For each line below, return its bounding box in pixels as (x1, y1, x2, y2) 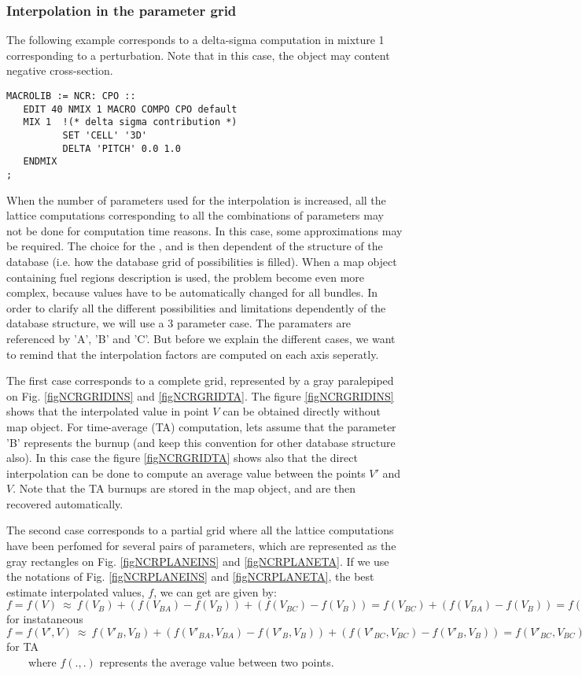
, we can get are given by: (153, 583, 277, 600)
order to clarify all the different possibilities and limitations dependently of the (6, 299, 386, 316)
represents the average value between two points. (99, 653, 334, 670)
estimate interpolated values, (6, 583, 145, 600)
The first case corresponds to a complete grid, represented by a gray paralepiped (6, 372, 394, 389)
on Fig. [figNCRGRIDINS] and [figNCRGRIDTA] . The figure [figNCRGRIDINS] (6, 387, 394, 404)
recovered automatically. (6, 495, 123, 512)
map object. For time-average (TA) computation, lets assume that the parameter (6, 418, 396, 434)
